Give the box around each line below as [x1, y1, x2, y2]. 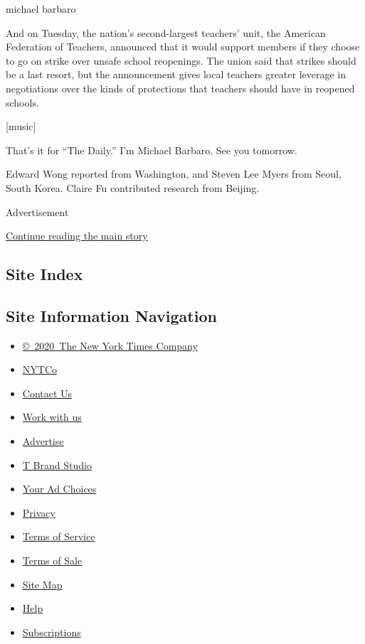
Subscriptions [22, 624, 81, 639]
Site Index [6, 263, 83, 285]
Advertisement [6, 204, 69, 219]
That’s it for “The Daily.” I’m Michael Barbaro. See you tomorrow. [6, 142, 297, 157]
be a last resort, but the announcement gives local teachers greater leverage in [6, 67, 347, 82]
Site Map [22, 576, 63, 591]
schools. [6, 95, 39, 109]
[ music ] [6, 119, 36, 134]
